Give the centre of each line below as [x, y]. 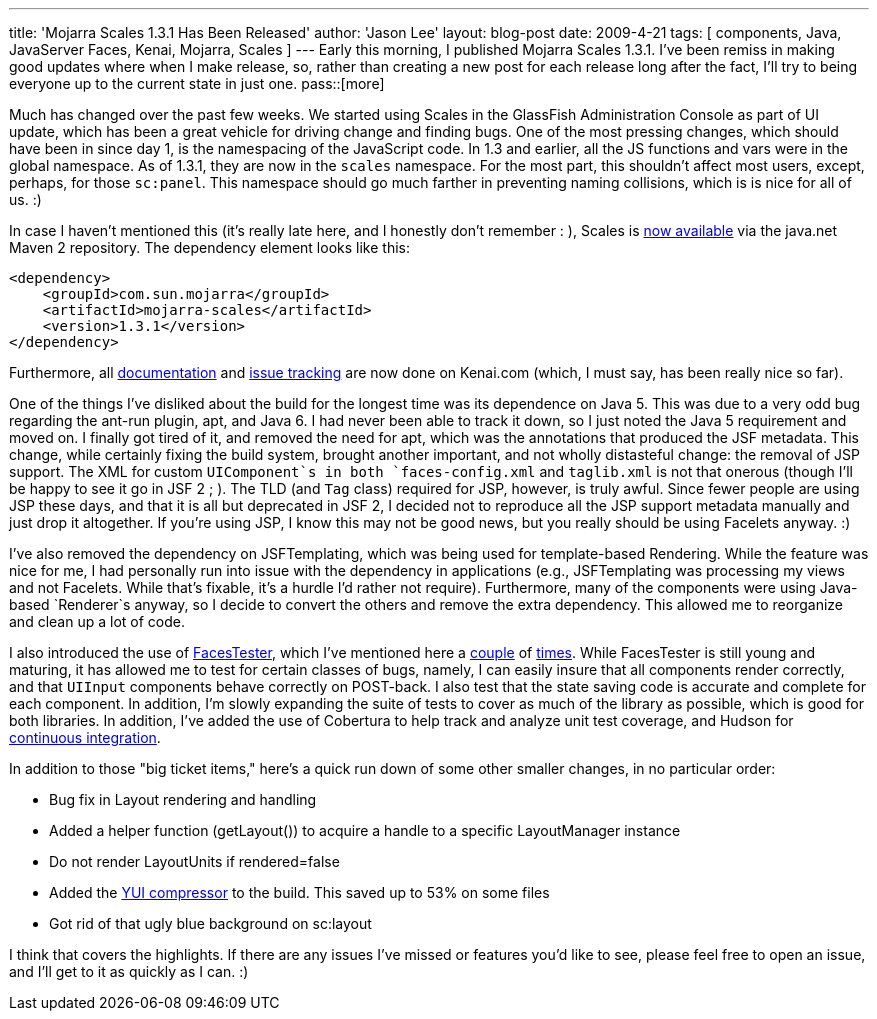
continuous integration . [85, 737]
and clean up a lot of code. [97, 621]
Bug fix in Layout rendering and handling [183, 799]
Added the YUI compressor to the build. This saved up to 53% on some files [299, 892]
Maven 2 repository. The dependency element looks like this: [209, 247]
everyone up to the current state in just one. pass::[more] [197, 83]
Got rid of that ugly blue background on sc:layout [210, 923]
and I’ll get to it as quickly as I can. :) [129, 971]
